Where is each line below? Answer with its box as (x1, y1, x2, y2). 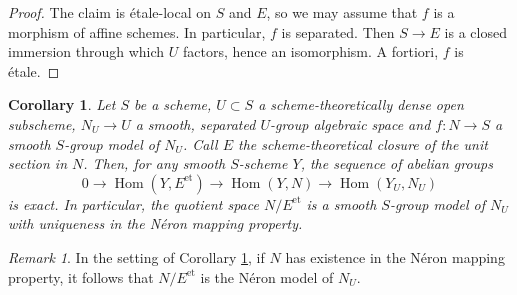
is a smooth (306, 193, 377, 214)
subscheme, (8, 113, 76, 134)
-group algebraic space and (269, 113, 431, 134)
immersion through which (8, 41, 165, 62)
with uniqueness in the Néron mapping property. (8, 213, 303, 234)
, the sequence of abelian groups (300, 153, 493, 174)
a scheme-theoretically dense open (258, 94, 464, 115)
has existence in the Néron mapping (285, 246, 505, 267)
